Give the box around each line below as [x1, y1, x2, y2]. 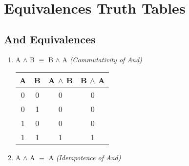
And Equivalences [4, 31, 96, 46]
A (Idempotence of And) [48, 152, 121, 163]
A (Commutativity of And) [62, 54, 142, 64]
